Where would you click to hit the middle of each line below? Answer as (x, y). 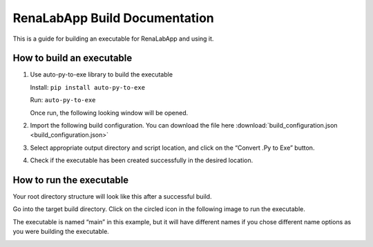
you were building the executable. (61, 232)
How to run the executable (71, 180)
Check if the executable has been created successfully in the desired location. (142, 160)
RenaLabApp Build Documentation (113, 18)
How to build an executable (73, 58)
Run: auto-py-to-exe (63, 100)
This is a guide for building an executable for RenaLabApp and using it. (113, 39)
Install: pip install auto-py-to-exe (87, 87)
